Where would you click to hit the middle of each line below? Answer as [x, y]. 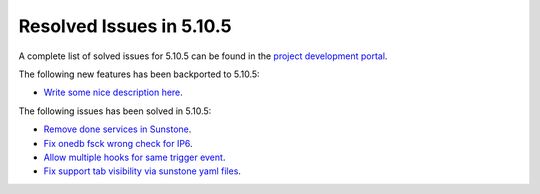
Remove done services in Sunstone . [117, 129]
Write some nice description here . [113, 92]
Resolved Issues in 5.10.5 [125, 26]
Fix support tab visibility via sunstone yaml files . [142, 171]
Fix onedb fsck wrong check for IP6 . [118, 143]
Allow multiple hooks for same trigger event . [134, 157]
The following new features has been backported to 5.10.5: [139, 74]
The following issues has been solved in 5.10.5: [115, 111]
